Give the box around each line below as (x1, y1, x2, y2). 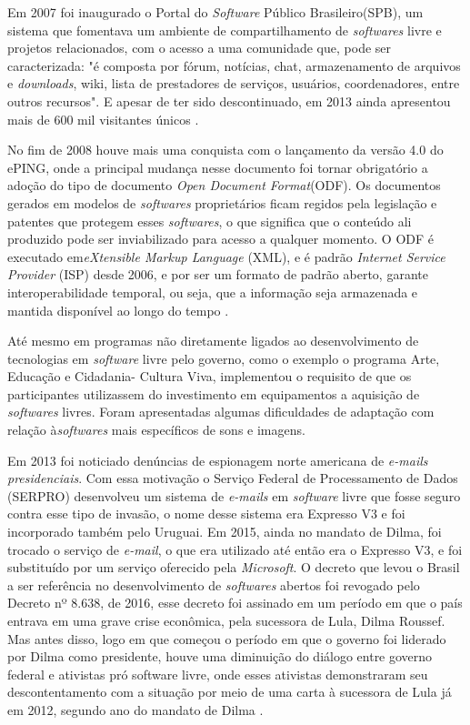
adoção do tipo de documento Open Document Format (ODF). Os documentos (7, 176, 441, 195)
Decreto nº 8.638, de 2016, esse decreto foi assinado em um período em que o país (7, 593, 463, 612)
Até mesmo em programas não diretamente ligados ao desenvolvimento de (7, 331, 419, 350)
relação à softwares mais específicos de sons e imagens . (7, 420, 305, 439)
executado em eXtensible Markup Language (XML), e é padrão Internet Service (7, 247, 445, 266)
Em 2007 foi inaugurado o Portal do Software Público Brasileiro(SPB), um (7, 3, 424, 21)
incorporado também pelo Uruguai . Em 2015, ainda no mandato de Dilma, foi (7, 522, 442, 541)
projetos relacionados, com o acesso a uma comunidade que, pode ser (7, 38, 392, 57)
